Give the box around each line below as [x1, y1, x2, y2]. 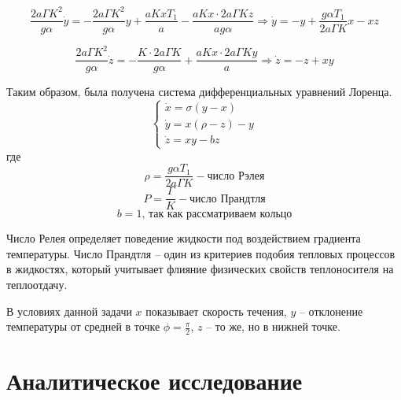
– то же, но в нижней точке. [206, 318, 340, 335]
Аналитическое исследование [6, 365, 303, 397]
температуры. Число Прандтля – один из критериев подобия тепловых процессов [6, 245, 395, 261]
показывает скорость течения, [145, 302, 287, 319]
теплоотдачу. [6, 276, 68, 293]
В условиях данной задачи [6, 302, 132, 319]
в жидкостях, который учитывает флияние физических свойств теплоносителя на [6, 261, 394, 277]
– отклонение [299, 302, 363, 319]
